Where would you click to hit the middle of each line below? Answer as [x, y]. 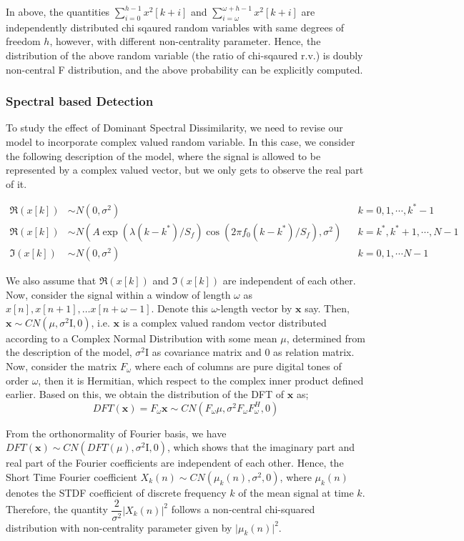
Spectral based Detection [80, 101]
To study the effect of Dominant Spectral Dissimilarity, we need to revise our [174, 128]
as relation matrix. [314, 352]
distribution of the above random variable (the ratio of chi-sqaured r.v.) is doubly [184, 55]
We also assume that [51, 280]
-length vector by [255, 308]
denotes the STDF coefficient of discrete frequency [116, 492]
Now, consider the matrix [61, 366]
